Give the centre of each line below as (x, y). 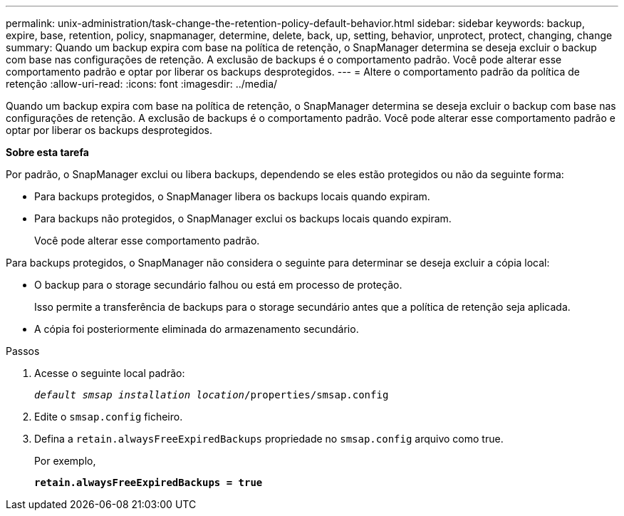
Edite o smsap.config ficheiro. (109, 417)
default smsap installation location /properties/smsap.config (212, 395)
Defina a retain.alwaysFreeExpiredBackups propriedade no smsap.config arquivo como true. (269, 439)
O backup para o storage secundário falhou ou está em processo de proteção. (218, 285)
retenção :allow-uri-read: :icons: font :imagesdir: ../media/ (142, 84)
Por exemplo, (65, 461)
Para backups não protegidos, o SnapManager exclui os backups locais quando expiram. (243, 218)
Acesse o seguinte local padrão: (110, 373)
